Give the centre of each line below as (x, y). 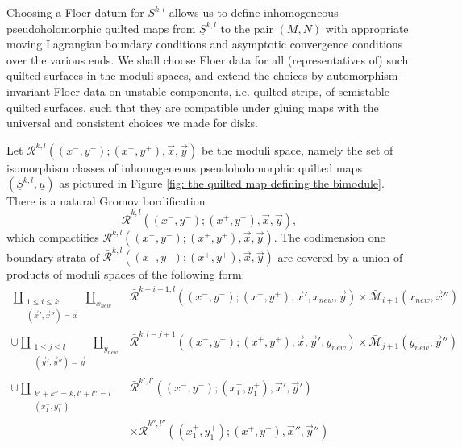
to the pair (247, 28)
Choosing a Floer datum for (75, 12)
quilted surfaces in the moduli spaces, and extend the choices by (165, 75)
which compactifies (53, 236)
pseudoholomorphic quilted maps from (101, 28)
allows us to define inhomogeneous (254, 12)
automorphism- (364, 75)
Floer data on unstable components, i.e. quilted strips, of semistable (221, 91)
